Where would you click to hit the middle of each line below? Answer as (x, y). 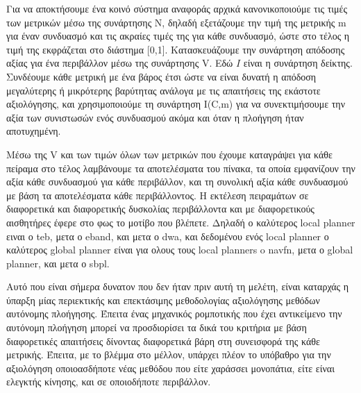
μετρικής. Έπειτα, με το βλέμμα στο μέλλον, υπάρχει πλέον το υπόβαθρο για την (169, 354)
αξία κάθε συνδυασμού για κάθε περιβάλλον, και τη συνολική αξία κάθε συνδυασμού (177, 182)
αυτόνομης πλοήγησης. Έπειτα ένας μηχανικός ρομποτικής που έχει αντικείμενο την (174, 313)
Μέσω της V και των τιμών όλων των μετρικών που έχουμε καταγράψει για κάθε (169, 154)
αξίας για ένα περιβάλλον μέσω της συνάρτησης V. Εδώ (120, 63)
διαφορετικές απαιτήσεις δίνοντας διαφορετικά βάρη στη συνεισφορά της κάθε (163, 341)
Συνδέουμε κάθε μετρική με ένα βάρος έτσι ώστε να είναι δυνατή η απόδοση (161, 76)
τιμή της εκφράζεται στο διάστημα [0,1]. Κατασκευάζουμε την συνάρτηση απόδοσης (176, 49)
